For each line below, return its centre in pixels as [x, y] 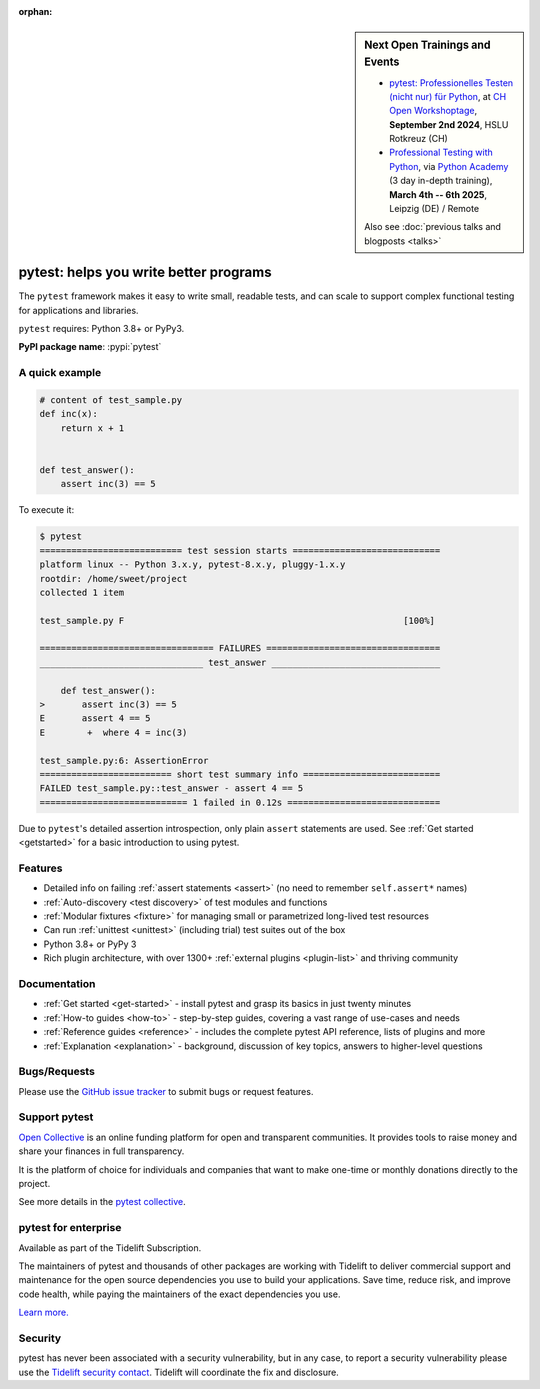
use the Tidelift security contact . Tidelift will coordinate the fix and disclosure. [178, 1372]
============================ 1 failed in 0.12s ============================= [240, 802]
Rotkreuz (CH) [419, 139]
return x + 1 [92, 428]
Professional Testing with [441, 152]
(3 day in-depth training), [441, 181]
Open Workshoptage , [433, 111]
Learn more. [43, 1312]
